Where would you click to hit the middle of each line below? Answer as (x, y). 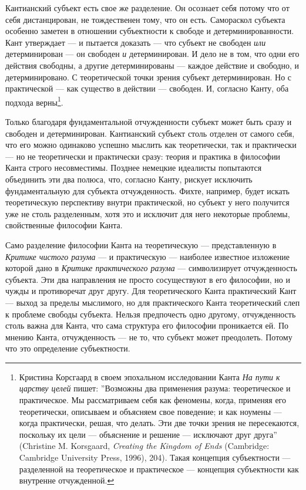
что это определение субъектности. (68, 348)
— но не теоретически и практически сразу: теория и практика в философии (143, 156)
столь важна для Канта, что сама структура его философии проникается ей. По (147, 325)
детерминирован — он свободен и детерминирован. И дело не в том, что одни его (152, 54)
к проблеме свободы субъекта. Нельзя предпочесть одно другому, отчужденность (151, 314)
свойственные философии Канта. (64, 225)
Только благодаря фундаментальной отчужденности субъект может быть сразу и (149, 121)
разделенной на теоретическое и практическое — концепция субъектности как (159, 469)
